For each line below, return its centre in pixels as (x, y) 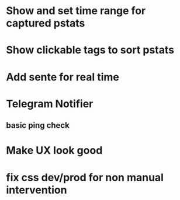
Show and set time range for (76, 11)
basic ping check (38, 125)
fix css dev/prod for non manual (85, 177)
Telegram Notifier (50, 104)
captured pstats (46, 23)
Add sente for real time (63, 77)
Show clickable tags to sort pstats (90, 50)
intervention (37, 190)
